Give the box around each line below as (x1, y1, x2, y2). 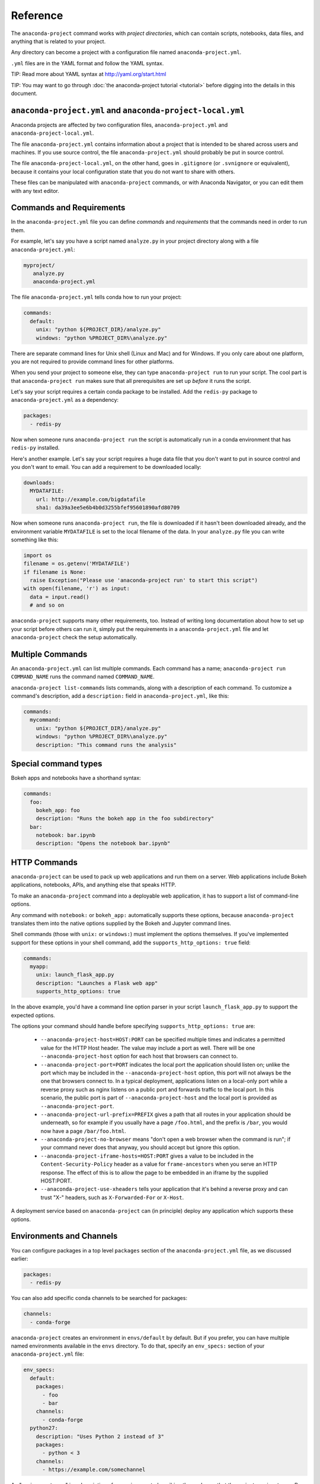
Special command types (11, 759, 103, 769)
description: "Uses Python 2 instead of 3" (36, 1433, 164, 1439)
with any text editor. (11, 187, 59, 194)
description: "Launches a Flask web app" (36, 979, 158, 987)
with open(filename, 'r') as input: (23, 585, 130, 592)
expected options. (11, 1011, 56, 1019)
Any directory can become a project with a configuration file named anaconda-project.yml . (11, 49, 242, 56)
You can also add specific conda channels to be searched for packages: (11, 1295, 188, 1302)
